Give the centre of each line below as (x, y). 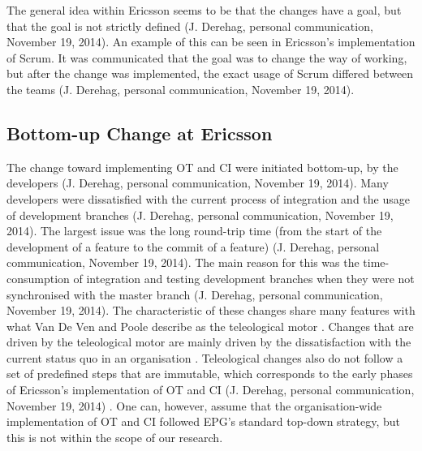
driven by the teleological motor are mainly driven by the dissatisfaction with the (209, 342)
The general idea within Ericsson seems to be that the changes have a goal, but (204, 10)
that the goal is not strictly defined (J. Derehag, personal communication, (190, 26)
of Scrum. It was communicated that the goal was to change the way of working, (207, 57)
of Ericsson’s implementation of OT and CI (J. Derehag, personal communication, (211, 390)
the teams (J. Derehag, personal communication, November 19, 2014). (181, 89)
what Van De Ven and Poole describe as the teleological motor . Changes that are (210, 326)
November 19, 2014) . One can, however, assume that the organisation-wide (194, 405)
